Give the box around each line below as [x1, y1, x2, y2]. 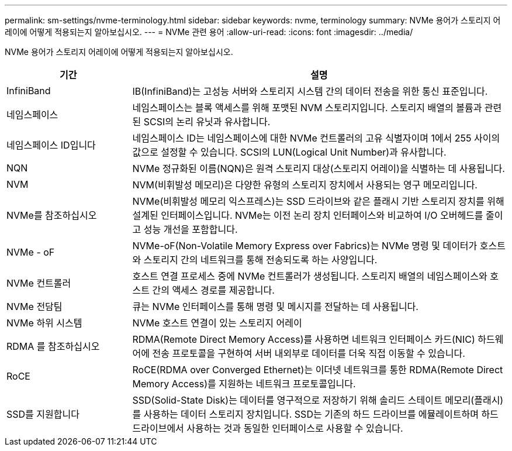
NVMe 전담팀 [6, 301, 63, 312]
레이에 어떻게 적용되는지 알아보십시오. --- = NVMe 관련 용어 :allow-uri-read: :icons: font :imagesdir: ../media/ [5, 27, 413, 37]
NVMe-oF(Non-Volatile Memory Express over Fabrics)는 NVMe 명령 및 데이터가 [132, 240, 478, 252]
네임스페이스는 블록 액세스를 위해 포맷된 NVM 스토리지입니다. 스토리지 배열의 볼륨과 [132, 102, 482, 113]
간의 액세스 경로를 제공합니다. [152, 284, 275, 296]
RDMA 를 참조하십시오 [6, 340, 100, 352]
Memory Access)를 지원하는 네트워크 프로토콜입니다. [132, 378, 356, 390]
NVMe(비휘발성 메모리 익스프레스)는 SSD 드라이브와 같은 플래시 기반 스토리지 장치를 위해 [132, 195, 504, 207]
